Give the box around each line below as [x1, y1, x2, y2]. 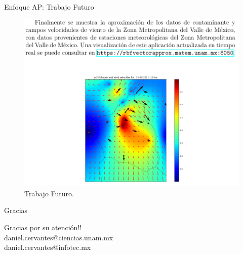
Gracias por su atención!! [4, 222, 82, 232]
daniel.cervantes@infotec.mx [4, 242, 91, 252]
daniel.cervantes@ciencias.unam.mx [4, 232, 113, 242]
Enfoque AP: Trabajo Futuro [4, 2, 94, 12]
